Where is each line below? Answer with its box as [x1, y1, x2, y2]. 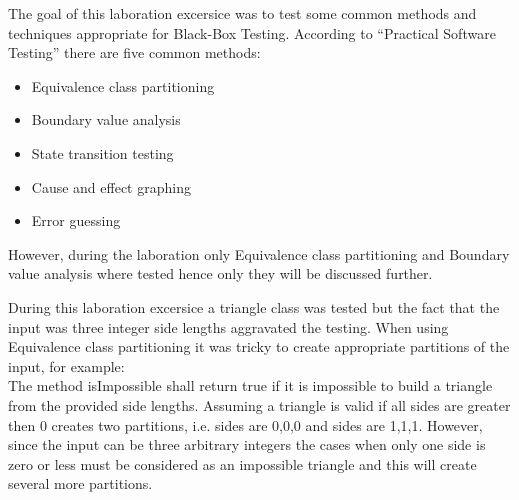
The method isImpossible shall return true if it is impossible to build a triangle [8, 375, 493, 396]
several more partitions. [8, 473, 153, 494]
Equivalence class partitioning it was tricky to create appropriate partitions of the [8, 336, 510, 357]
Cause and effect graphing [31, 176, 191, 197]
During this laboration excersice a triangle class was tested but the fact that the [8, 296, 500, 317]
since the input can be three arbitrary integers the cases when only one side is [8, 434, 486, 455]
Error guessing [31, 210, 121, 231]
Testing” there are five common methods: [8, 42, 261, 63]
